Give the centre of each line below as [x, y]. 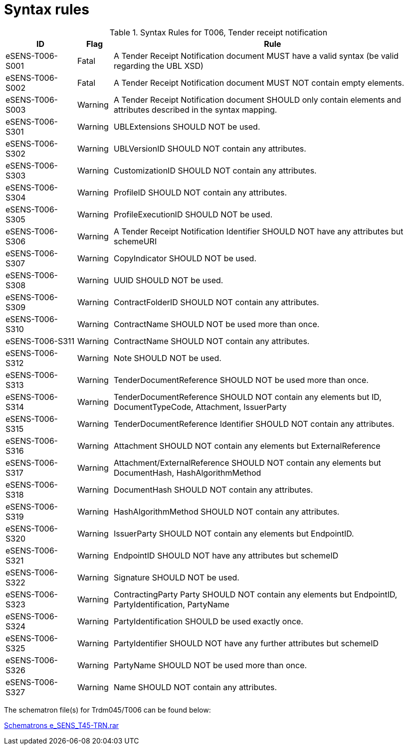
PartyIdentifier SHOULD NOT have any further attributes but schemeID [246, 643]
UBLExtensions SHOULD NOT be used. [187, 126]
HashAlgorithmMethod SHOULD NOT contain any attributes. [226, 511]
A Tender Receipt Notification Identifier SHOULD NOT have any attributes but [258, 231]
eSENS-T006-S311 [40, 341]
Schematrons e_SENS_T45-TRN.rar [62, 725]
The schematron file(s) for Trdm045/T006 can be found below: [107, 710]
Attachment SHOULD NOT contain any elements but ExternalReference [247, 446]
